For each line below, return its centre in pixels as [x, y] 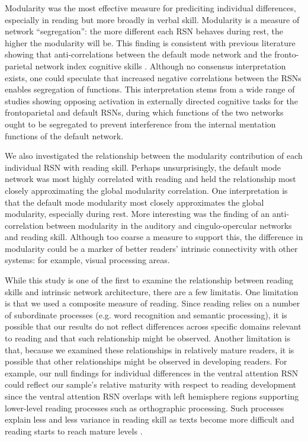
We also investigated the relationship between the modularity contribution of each [154, 156]
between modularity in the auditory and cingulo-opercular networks [169, 225]
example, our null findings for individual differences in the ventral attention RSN [152, 373]
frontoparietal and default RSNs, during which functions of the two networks [144, 112]
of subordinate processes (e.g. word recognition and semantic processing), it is [146, 314]
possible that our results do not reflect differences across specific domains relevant [153, 326]
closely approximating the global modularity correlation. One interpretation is [146, 190]
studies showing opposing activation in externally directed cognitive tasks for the [151, 100]
